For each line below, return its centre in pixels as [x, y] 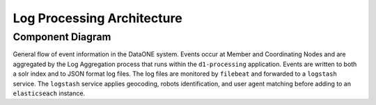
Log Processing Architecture [97, 18]
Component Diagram [62, 37]
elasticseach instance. [49, 93]
